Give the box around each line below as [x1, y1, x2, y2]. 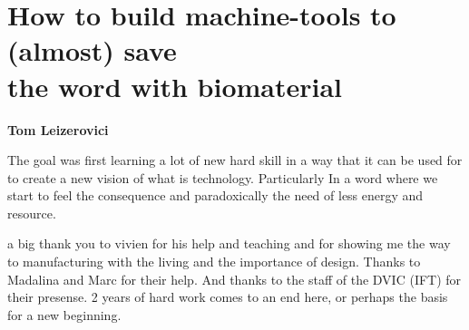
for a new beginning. [7, 305, 122, 324]
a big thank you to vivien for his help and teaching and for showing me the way [7, 234, 451, 253]
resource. [7, 203, 56, 222]
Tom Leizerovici [7, 120, 109, 139]
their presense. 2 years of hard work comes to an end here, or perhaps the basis [7, 287, 448, 306]
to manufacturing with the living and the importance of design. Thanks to [7, 252, 421, 271]
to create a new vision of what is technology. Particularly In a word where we [7, 168, 438, 187]
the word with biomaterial [7, 67, 343, 104]
